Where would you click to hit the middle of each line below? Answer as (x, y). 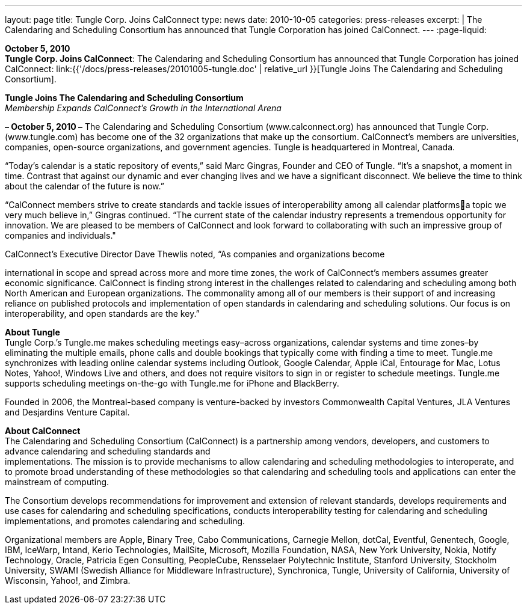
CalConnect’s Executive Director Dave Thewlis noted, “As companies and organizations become (195, 254)
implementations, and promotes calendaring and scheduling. (125, 521)
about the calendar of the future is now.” (85, 186)
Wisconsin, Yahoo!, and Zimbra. (68, 580)
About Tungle (32, 332)
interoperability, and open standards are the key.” (102, 314)
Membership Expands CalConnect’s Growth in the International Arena (143, 108)
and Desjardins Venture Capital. (67, 412)
